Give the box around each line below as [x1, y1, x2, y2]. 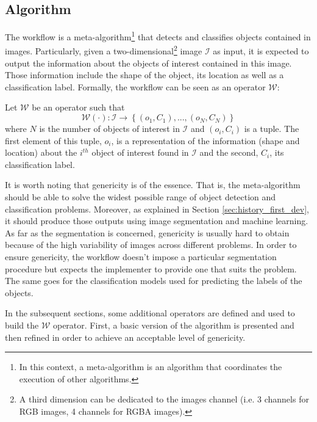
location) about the [5, 146, 77, 159]
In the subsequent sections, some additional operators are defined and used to [5, 307, 295, 319]
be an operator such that [32, 101, 125, 114]
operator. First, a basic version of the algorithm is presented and [52, 318, 294, 331]
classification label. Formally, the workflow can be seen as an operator [5, 80, 266, 93]
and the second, [199, 146, 258, 159]
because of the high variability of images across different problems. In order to [5, 238, 297, 251]
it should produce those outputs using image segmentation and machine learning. [5, 214, 308, 227]
